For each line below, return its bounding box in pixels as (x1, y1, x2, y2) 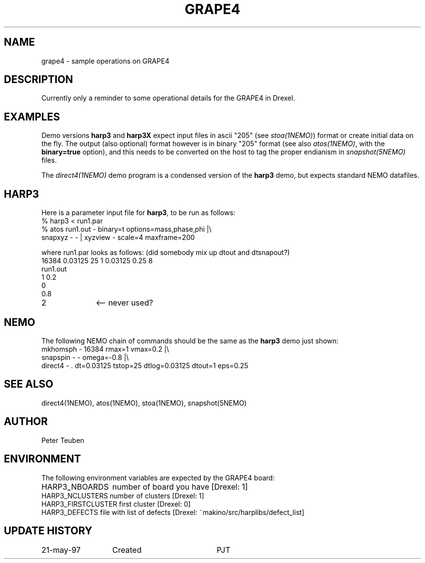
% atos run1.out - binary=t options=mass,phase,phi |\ (41, 225, 212, 234)
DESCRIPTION (4, 73, 73, 86)
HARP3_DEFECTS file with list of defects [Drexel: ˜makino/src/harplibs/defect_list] (41, 508, 304, 516)
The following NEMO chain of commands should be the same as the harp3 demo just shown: (41, 336, 339, 345)
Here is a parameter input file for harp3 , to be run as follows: (41, 208, 235, 217)
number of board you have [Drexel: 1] (112, 481, 248, 492)
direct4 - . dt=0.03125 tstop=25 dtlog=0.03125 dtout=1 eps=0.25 (41, 361, 248, 370)
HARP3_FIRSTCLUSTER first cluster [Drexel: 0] (41, 499, 191, 508)
